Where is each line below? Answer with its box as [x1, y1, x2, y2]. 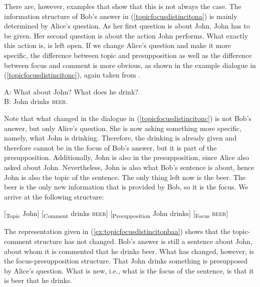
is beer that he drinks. [4, 275, 72, 285]
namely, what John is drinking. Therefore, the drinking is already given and [4, 132, 237, 143]
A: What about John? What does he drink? [4, 86, 138, 96]
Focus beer [195, 208, 226, 220]
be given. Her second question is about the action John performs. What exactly [4, 30, 248, 40]
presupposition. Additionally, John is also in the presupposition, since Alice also [4, 152, 249, 162]
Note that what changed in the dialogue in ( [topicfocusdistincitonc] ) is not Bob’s [4, 112, 252, 123]
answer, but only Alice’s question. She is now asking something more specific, [4, 122, 241, 133]
